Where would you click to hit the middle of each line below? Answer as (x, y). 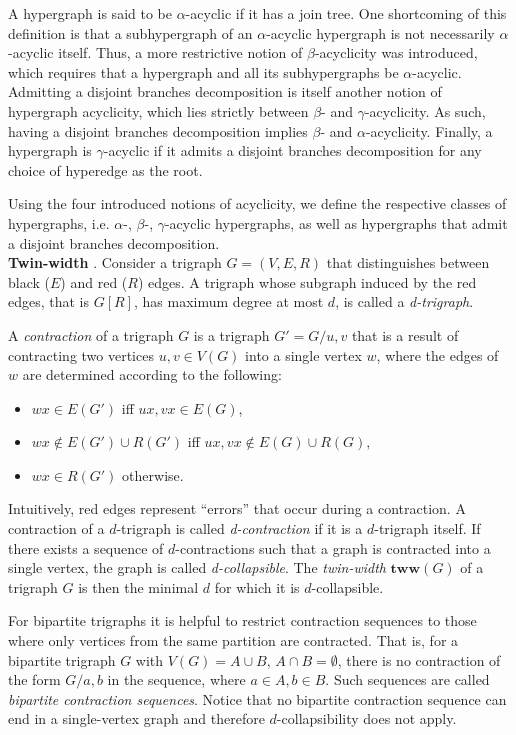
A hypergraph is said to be (90, 13)
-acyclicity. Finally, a (429, 130)
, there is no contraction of (419, 659)
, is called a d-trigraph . (404, 301)
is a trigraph (231, 334)
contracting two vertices (81, 354)
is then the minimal (138, 586)
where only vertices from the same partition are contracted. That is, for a (233, 640)
